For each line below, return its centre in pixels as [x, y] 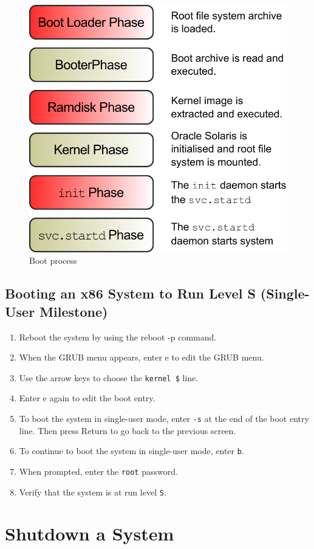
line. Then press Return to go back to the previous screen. [128, 430]
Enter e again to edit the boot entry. [87, 398]
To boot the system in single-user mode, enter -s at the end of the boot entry [164, 419]
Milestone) [74, 311]
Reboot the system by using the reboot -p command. [118, 337]
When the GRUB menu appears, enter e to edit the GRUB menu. [142, 357]
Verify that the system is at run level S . [93, 492]
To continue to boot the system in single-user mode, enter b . [131, 451]
